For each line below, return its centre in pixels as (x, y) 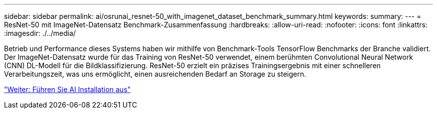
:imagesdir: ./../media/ (40, 33)
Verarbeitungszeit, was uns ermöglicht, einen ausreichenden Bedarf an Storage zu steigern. (155, 74)
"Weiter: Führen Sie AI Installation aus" (67, 89)
